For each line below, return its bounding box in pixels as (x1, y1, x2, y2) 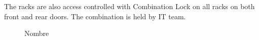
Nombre (24, 28, 49, 38)
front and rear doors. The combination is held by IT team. (4, 11, 186, 21)
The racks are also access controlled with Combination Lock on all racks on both (4, 1, 255, 11)
